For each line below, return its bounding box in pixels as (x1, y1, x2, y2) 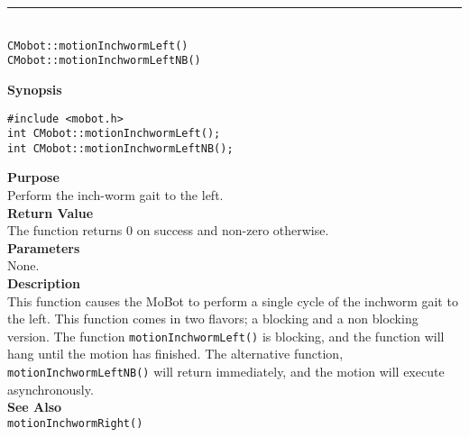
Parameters (7, 238, 80, 257)
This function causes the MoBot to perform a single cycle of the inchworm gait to (7, 291, 458, 310)
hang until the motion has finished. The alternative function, (7, 344, 344, 363)
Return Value (7, 203, 94, 222)
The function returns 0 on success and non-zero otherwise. (7, 221, 329, 240)
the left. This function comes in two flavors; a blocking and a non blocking (7, 309, 418, 328)
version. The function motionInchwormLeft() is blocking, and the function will (7, 326, 445, 345)
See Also (7, 397, 62, 416)
